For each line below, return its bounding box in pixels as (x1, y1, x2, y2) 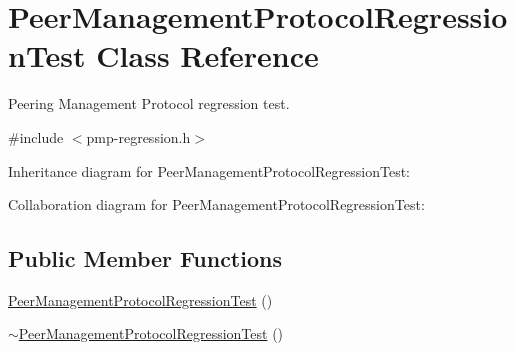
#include (8, 126, 64, 147)
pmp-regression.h (86, 126, 191, 147)
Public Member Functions (8, 243, 282, 274)
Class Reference (96, 35, 319, 76)
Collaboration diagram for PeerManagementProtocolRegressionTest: (8, 194, 425, 215)
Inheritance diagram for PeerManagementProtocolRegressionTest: (8, 160, 410, 181)
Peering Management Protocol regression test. (8, 93, 290, 114)
